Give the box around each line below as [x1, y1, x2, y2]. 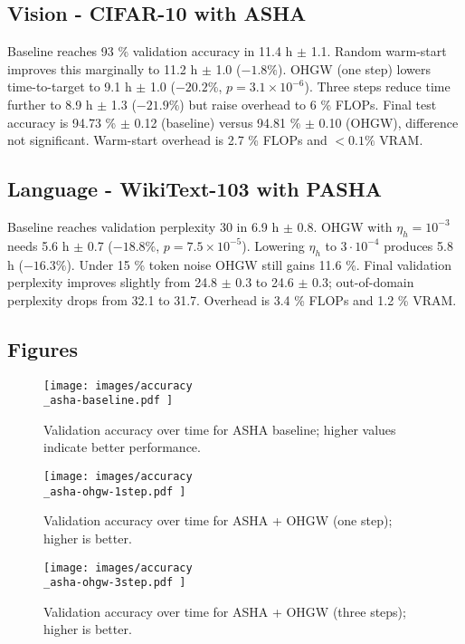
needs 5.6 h [7, 235, 70, 255]
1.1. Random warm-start [310, 42, 447, 61]
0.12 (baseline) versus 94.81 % [134, 112, 301, 131]
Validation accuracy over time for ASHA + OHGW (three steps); [43, 601, 406, 620]
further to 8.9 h [7, 94, 93, 113]
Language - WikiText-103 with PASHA [7, 175, 382, 203]
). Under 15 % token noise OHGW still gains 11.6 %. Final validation [66, 255, 452, 274]
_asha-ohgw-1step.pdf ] [43, 485, 186, 498]
